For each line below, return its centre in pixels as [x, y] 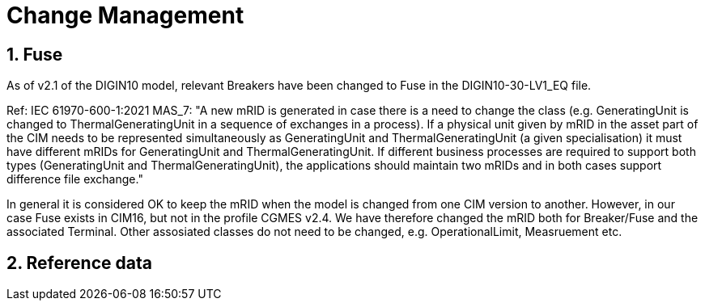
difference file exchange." [75, 179]
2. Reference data [79, 263]
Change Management [125, 15]
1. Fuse [35, 54]
